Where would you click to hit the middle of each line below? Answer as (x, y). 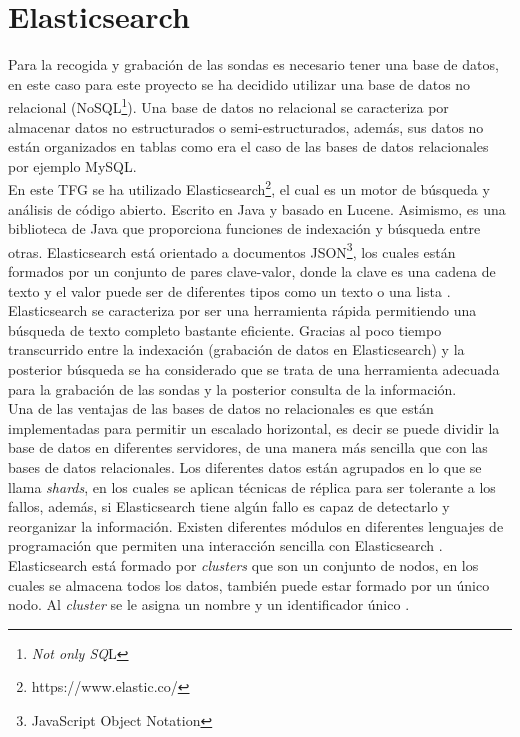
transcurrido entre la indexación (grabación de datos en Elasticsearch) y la (236, 349)
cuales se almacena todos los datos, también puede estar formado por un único (249, 584)
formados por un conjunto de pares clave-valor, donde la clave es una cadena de (252, 271)
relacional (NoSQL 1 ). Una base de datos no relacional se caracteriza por (228, 105)
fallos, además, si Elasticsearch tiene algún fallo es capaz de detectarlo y (229, 506)
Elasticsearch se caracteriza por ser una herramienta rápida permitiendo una (242, 310)
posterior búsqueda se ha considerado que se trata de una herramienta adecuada (254, 369)
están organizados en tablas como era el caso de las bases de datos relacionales (248, 146)
